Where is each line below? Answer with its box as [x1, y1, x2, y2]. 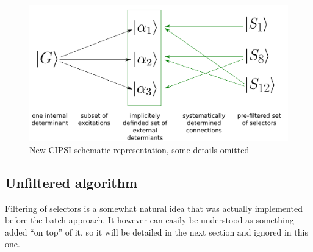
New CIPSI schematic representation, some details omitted [29, 143, 250, 156]
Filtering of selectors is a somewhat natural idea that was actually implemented [5, 201, 303, 214]
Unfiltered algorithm [5, 173, 138, 192]
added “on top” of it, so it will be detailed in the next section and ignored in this [5, 225, 308, 238]
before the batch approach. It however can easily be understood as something [5, 214, 294, 226]
